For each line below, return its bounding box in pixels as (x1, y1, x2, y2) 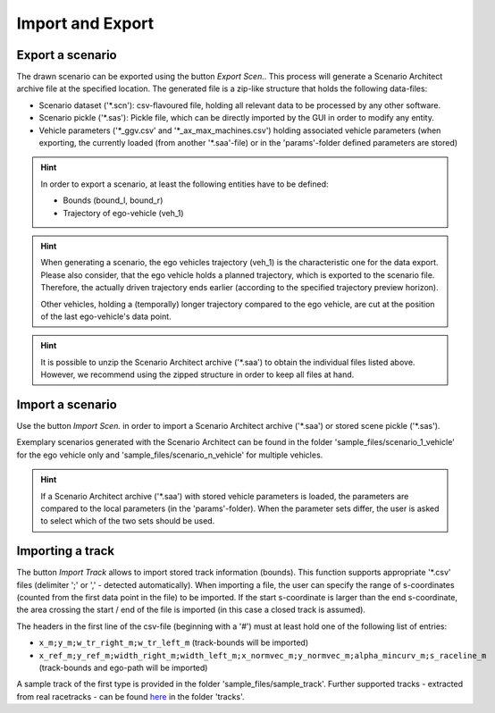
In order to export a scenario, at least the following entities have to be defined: (40, 179, 330, 189)
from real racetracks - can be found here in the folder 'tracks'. (16, 691, 245, 701)
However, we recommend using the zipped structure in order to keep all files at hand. (40, 369, 355, 380)
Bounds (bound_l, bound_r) (63, 195, 164, 206)
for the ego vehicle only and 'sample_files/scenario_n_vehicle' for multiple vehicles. (16, 449, 323, 460)
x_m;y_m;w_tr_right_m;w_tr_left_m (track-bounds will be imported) (38, 637, 309, 648)
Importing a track (16, 543, 115, 558)
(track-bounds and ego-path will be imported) (38, 662, 208, 673)
